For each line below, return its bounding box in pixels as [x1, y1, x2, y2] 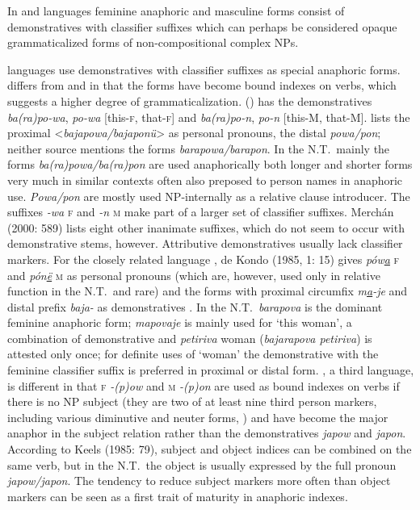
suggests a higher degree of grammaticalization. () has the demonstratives [7, 92, 372, 109]
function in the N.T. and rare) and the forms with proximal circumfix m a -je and [7, 282, 408, 299]
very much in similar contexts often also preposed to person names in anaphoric [7, 171, 403, 188]
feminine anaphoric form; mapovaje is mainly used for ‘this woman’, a [7, 314, 352, 331]
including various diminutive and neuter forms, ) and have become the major [7, 408, 388, 425]
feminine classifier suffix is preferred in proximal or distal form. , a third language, [7, 362, 414, 378]
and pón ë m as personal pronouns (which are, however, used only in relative [7, 266, 380, 283]
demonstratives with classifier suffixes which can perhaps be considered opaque [7, 18, 397, 35]
